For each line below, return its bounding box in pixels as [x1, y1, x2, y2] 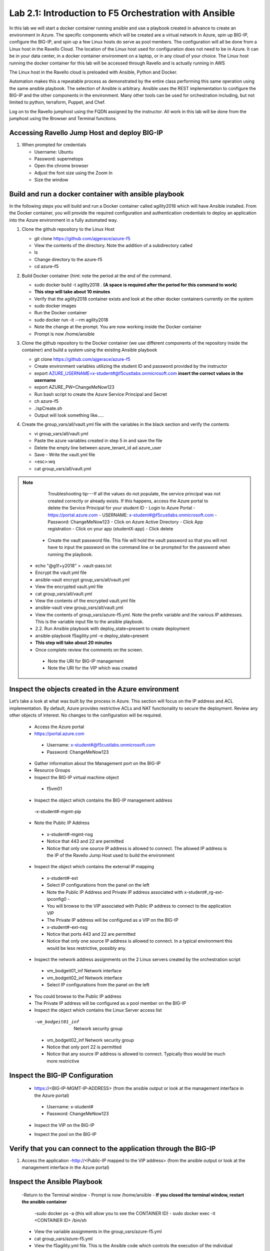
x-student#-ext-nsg [46, 924, 87, 930]
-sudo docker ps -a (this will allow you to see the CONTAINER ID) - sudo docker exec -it [34, 1210, 215, 1216]
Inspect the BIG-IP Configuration [9, 1071, 113, 1079]
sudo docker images [34, 303, 76, 309]
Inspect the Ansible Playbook [9, 1177, 102, 1186]
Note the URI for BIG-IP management [47, 658, 124, 664]
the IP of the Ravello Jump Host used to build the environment [46, 852, 174, 858]
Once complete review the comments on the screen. [35, 647, 143, 653]
